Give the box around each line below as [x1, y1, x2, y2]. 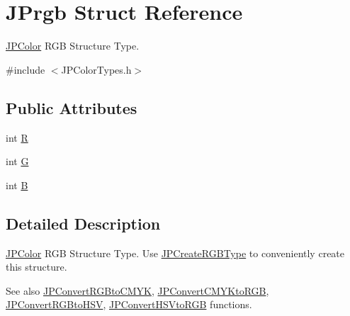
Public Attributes [6, 96, 137, 118]
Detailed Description [6, 212, 161, 234]
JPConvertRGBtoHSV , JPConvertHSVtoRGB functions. [6, 297, 252, 312]
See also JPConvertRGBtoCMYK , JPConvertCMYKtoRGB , [6, 283, 269, 298]
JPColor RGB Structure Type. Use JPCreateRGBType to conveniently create [6, 245, 345, 260]
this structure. [6, 259, 67, 274]
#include [6, 62, 45, 77]
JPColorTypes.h [61, 62, 132, 77]
